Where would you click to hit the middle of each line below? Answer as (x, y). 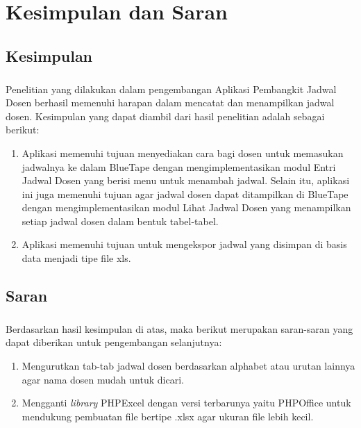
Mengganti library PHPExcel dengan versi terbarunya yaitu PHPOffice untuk (186, 403)
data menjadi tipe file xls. (76, 258)
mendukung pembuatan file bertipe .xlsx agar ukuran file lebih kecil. (168, 416)
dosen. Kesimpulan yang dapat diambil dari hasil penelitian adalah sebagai (165, 116)
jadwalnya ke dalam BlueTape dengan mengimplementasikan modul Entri (179, 166)
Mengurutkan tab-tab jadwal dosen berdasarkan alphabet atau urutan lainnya (188, 365)
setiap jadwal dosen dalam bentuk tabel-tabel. (120, 221)
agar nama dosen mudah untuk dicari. (103, 379)
